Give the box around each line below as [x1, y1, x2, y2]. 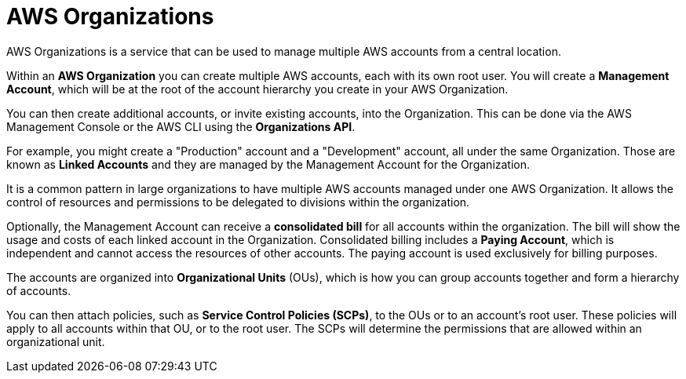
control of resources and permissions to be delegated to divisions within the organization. [6, 195, 470, 209]
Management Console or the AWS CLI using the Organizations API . [6, 119, 356, 133]
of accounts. [6, 283, 71, 297]
